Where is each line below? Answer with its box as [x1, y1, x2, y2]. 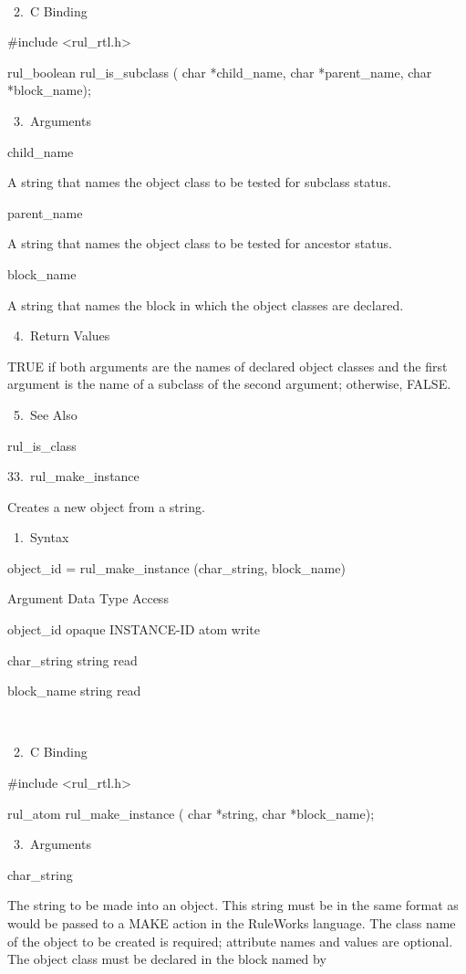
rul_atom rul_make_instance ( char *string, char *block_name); [7, 803, 375, 822]
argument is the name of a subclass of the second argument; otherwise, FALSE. [7, 374, 451, 393]
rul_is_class [7, 435, 77, 455]
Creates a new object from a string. [7, 497, 205, 516]
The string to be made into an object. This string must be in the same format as [7, 895, 459, 915]
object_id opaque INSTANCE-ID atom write [7, 620, 260, 639]
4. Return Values [13, 326, 110, 345]
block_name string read [7, 681, 141, 700]
